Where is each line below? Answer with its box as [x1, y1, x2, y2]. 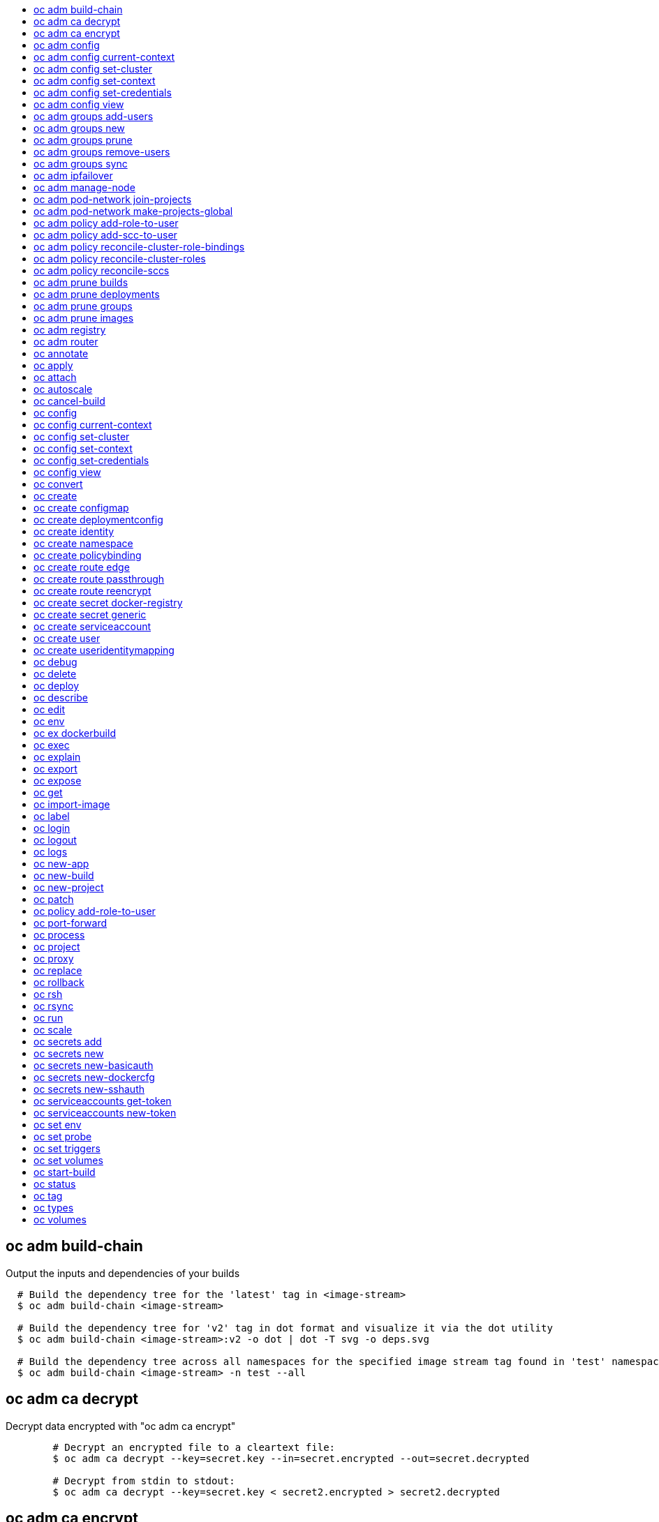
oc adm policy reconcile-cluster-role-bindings [34, 241, 245, 253]
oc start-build [34, 1166, 96, 1178]
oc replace [34, 964, 82, 976]
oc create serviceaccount [34, 620, 151, 632]
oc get [34, 786, 63, 798]
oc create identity [34, 525, 114, 537]
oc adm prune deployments [34, 288, 160, 300]
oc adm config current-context [34, 51, 175, 63]
